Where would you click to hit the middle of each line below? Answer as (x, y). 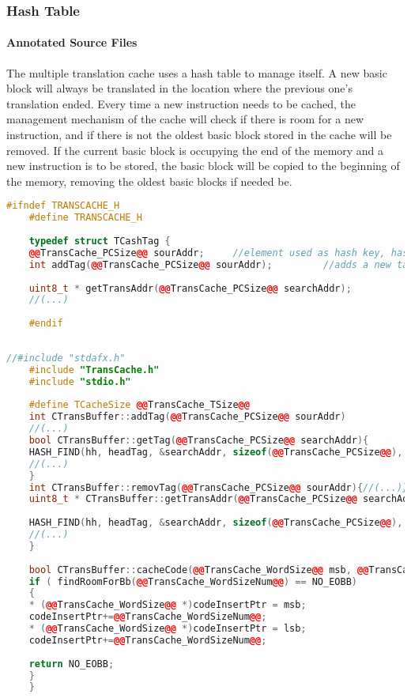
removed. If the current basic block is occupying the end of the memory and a (195, 150)
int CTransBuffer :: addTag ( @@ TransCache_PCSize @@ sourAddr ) (187, 417)
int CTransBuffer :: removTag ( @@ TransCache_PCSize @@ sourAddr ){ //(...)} (219, 487)
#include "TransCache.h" (94, 370)
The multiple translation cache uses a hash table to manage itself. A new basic (197, 72)
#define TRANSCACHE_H (85, 218)
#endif (46, 324)
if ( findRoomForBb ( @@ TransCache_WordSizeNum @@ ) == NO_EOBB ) (193, 581)
